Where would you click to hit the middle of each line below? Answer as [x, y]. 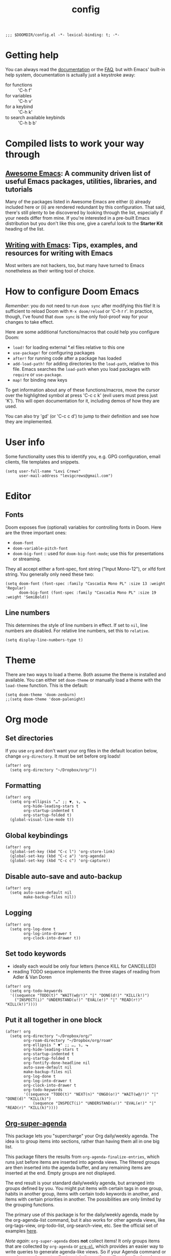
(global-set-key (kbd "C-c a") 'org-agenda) [58, 856]
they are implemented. [29, 422]
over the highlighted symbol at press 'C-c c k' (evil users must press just [82, 395]
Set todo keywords [36, 954]
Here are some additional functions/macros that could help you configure [82, 332]
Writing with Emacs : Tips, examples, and [71, 245]
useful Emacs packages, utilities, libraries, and [81, 181]
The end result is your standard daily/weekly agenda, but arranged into [80, 1183]
